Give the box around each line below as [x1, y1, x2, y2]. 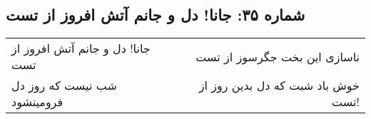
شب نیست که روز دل [11, 77, 117, 94]
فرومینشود [11, 93, 63, 110]
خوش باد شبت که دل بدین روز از [198, 77, 360, 94]
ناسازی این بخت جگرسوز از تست [195, 48, 360, 65]
